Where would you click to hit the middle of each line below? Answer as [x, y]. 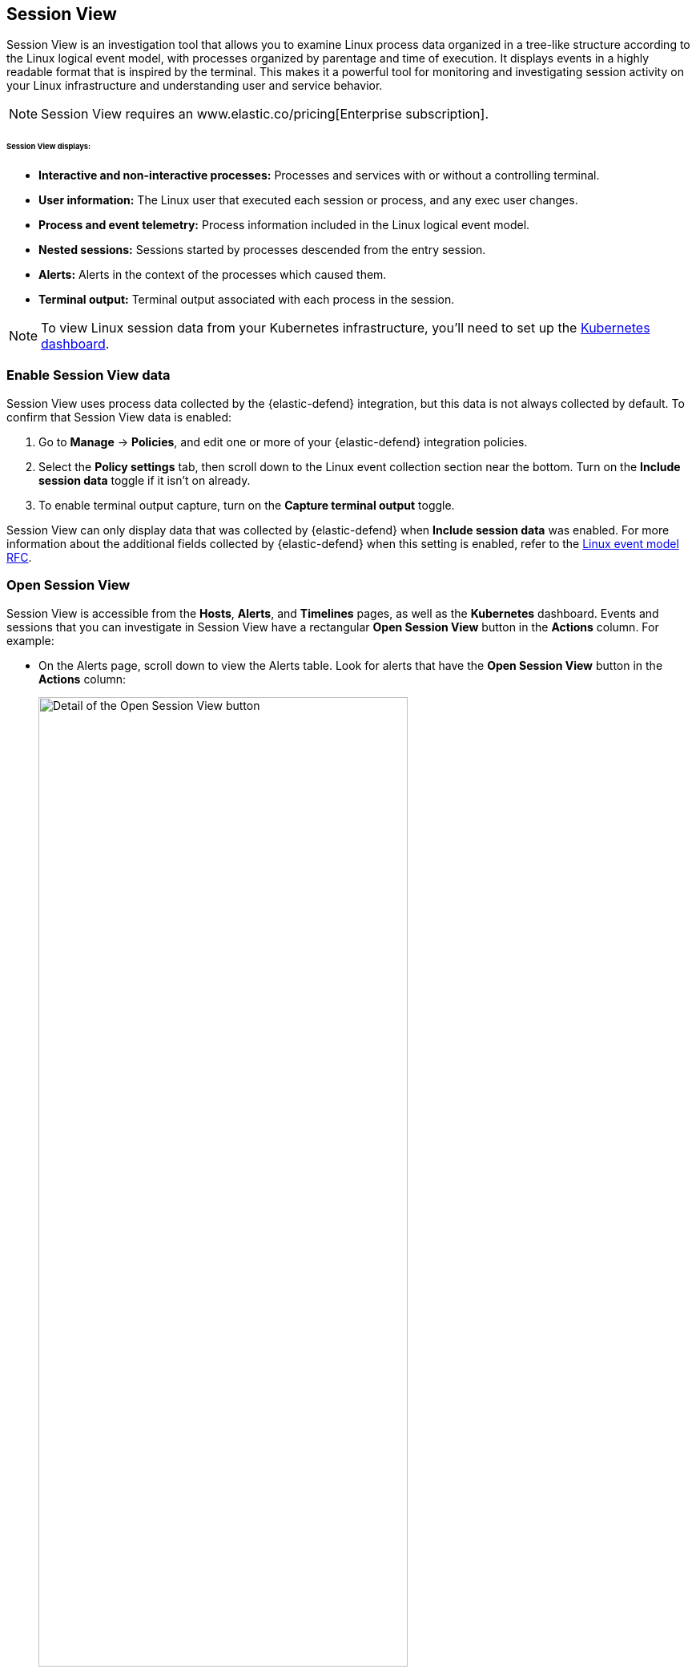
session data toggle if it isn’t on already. [145, 480]
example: [30, 640]
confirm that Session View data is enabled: [119, 417]
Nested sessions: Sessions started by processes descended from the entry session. [262, 250]
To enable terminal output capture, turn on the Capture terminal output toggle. [247, 505]
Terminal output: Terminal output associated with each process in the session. [247, 300]
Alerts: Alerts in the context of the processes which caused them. [213, 275]
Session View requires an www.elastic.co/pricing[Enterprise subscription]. [265, 114]
